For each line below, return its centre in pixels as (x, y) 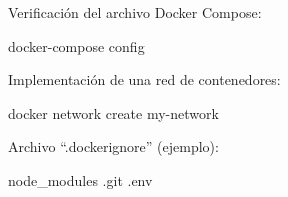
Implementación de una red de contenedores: (144, 79)
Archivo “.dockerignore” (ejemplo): (113, 146)
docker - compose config (76, 45)
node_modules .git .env (80, 179)
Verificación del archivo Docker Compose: (135, 12)
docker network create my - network (113, 112)
